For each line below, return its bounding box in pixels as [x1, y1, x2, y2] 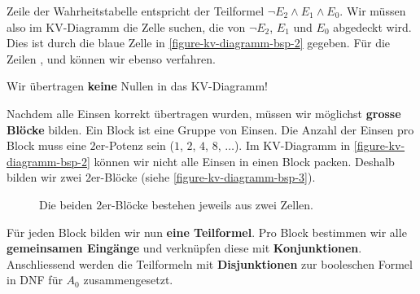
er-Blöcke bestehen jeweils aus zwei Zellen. [102, 195, 313, 213]
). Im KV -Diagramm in [234, 137, 351, 154]
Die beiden [39, 195, 93, 213]
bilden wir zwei [7, 169, 82, 186]
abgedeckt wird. [333, 18, 412, 35]
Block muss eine [7, 137, 86, 154]
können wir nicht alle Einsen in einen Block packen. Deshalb [94, 152, 395, 169]
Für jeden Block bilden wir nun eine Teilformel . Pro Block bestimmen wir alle [7, 223, 407, 240]
